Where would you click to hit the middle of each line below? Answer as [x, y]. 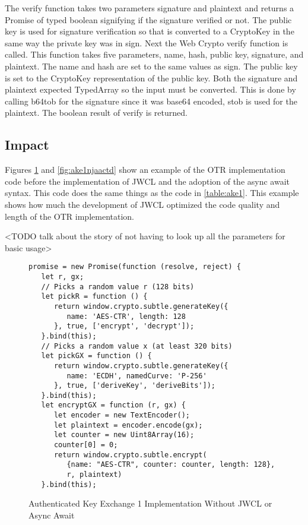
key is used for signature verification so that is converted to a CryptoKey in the [150, 31]
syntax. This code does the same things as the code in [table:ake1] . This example [152, 193]
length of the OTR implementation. [69, 216]
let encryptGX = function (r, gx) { [113, 405]
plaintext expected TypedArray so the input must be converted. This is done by [150, 89]
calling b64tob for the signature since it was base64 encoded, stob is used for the [151, 101]
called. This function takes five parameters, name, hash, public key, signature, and [154, 54]
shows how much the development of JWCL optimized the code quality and [142, 204]
